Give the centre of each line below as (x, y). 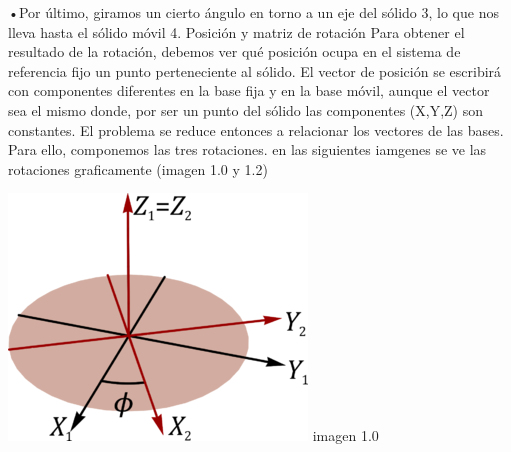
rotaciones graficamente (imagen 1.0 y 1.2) (138, 168)
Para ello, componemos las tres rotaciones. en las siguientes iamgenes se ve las (247, 149)
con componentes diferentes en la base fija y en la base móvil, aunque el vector (249, 90)
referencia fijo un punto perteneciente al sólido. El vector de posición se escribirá (255, 70)
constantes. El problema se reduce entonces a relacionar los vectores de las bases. (256, 129)
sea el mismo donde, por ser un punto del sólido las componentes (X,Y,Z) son (246, 109)
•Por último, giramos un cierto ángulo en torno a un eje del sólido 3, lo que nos (253, 12)
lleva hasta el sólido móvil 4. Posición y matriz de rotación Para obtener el (236, 31)
